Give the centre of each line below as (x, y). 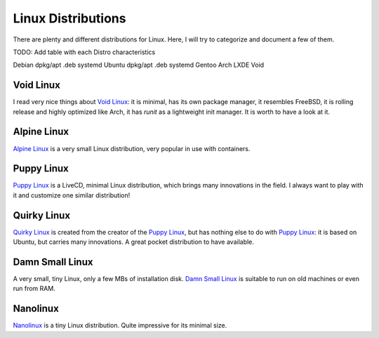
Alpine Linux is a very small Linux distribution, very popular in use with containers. (132, 148)
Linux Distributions (69, 18)
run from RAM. (34, 289)
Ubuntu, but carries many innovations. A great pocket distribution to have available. (133, 242)
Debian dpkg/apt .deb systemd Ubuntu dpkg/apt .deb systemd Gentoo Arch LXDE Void (139, 65)
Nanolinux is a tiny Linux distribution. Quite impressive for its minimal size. (120, 325)
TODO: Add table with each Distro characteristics (84, 52)
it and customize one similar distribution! (72, 195)
